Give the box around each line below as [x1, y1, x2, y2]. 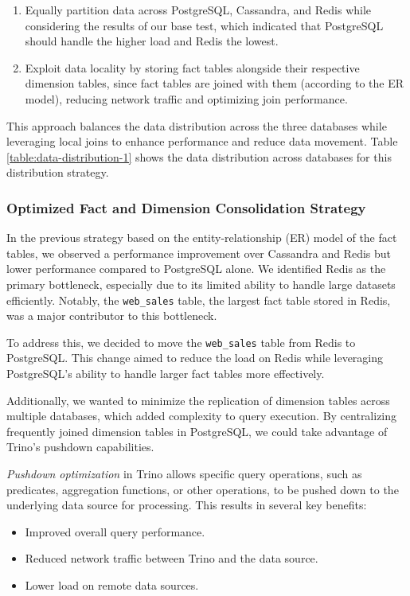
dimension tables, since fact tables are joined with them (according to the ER [25, 75, 404, 92]
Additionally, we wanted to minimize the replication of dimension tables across [6, 391, 390, 408]
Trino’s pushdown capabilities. [6, 438, 154, 455]
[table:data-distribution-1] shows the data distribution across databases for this [6, 148, 392, 165]
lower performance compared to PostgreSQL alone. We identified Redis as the [6, 260, 386, 277]
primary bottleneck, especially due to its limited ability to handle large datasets [6, 275, 396, 292]
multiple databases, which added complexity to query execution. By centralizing [6, 407, 397, 424]
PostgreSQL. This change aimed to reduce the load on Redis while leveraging [6, 349, 384, 366]
